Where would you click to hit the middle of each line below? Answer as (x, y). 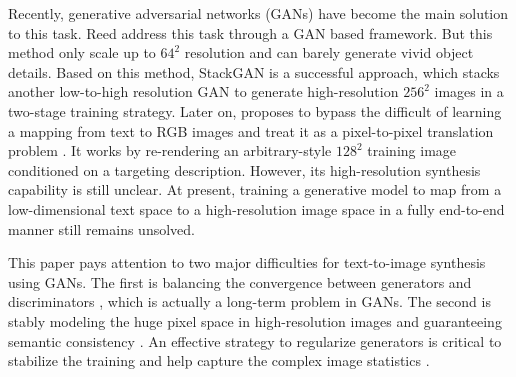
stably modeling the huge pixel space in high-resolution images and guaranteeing (255, 320)
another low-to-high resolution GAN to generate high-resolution (203, 91)
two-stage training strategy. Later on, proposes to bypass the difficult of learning (255, 110)
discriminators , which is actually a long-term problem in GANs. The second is (249, 301)
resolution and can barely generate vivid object (329, 52)
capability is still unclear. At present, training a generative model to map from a (255, 189)
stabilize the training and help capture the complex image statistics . (219, 360)
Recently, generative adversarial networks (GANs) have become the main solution (258, 13)
